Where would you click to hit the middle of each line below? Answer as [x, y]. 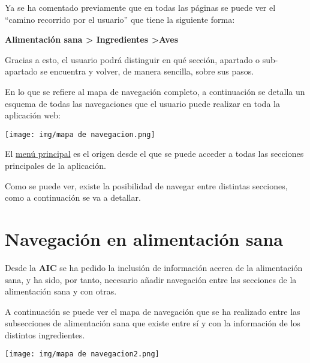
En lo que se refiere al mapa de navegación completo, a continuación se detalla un [155, 91]
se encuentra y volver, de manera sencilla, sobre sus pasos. [147, 71]
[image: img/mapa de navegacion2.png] [82, 354]
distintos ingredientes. [45, 334]
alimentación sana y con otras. [61, 291]
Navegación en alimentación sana [144, 238]
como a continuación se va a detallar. [73, 197]
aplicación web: [33, 115]
